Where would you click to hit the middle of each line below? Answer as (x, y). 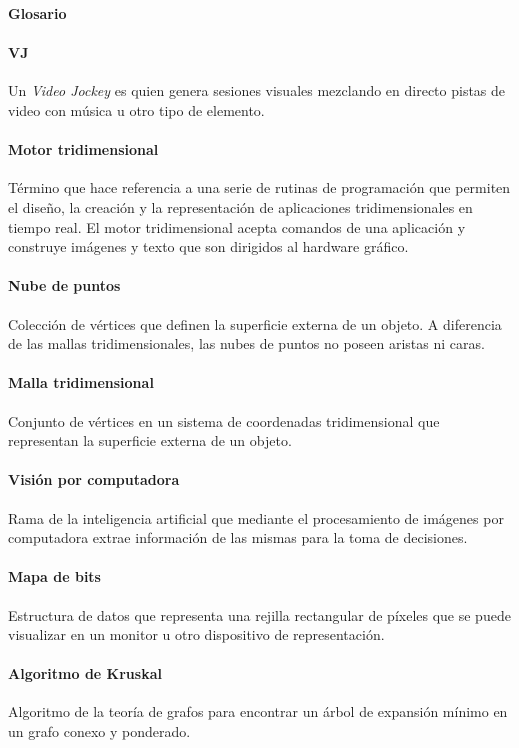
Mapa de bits (54, 576)
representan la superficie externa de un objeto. (150, 440)
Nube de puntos (64, 285)
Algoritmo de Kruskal (85, 673)
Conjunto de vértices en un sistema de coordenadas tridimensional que (224, 420)
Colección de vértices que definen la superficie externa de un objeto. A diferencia (255, 323)
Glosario (37, 13)
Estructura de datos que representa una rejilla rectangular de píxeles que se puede (259, 614)
